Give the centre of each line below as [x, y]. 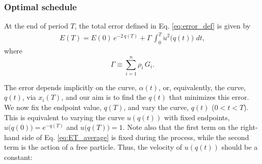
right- [249, 127]
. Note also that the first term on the [180, 127]
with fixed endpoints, [197, 117]
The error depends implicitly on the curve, [71, 87]
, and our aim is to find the [104, 97]
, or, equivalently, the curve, [202, 87]
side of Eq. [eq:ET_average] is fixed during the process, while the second [136, 137]
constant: [18, 157]
